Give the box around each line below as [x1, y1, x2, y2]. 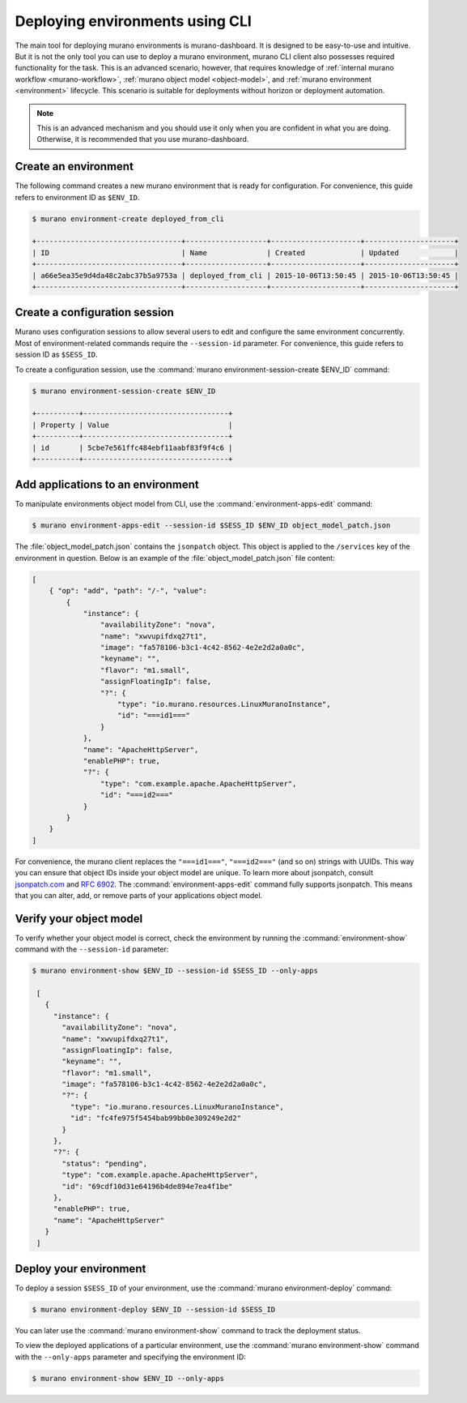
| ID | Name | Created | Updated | [32, 248, 459, 257]
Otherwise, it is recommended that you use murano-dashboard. [36, 135, 249, 144]
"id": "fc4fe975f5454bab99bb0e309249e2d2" [70, 1114, 242, 1123]
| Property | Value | [32, 420, 233, 430]
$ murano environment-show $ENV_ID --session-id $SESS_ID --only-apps [32, 966, 319, 976]
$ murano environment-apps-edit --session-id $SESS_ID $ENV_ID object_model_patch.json [32, 521, 391, 530]
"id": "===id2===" [100, 790, 173, 800]
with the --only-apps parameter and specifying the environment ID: [15, 1352, 246, 1362]
